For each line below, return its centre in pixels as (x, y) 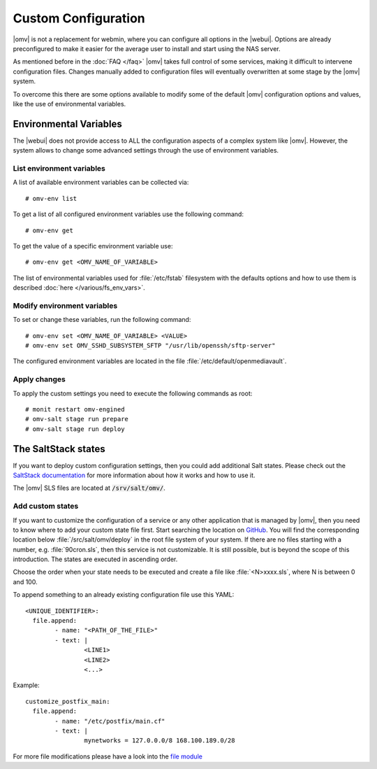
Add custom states (46, 506)
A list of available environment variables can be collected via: (101, 183)
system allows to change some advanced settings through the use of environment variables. (146, 150)
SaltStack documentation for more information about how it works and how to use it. (134, 475)
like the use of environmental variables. (69, 104)
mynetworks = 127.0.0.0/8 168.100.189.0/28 (160, 741)
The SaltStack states (59, 449)
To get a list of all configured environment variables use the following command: (128, 214)
